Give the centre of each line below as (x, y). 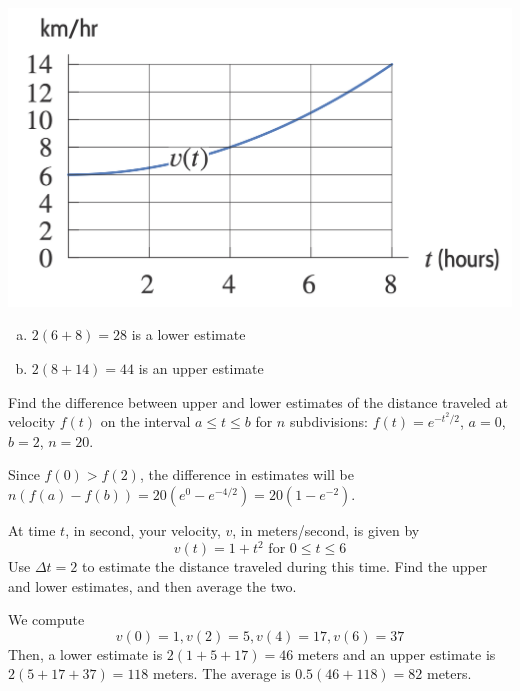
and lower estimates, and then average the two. (152, 585)
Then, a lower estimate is (85, 653)
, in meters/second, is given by (326, 529)
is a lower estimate (188, 334)
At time (32, 529)
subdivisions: (328, 421)
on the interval (145, 421)
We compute (46, 619)
